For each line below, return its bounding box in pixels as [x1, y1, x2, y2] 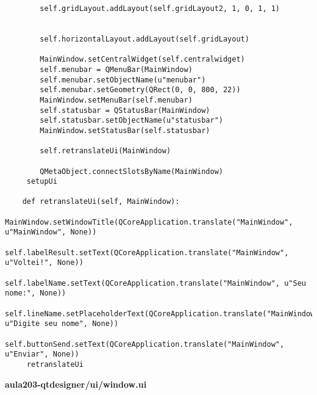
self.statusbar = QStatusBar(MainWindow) [40, 106, 210, 115]
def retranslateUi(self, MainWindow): [22, 197, 180, 206]
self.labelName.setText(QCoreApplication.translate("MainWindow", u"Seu [5, 278, 306, 288]
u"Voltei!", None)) [5, 258, 84, 267]
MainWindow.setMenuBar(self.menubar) [40, 95, 193, 104]
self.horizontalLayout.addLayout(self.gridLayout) [40, 34, 249, 43]
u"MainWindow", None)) [5, 228, 97, 237]
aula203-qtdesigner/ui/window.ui [5, 377, 147, 390]
